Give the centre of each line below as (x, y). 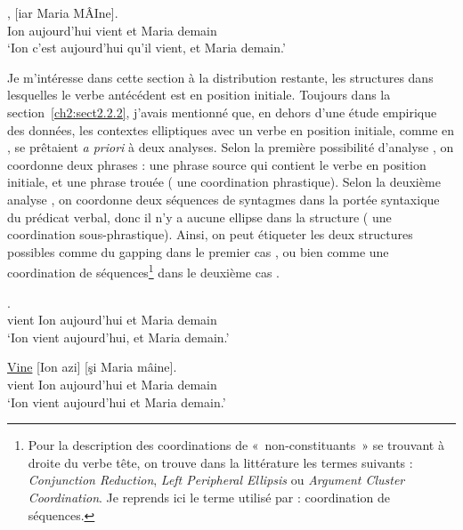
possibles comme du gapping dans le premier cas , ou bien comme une (198, 251)
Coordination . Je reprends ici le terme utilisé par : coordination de (209, 497)
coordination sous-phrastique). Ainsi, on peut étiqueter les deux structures (210, 234)
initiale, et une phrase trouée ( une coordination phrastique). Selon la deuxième (224, 182)
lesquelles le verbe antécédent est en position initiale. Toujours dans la (199, 95)
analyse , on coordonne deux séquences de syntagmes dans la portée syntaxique (223, 199)
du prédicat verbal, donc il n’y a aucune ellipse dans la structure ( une (199, 217)
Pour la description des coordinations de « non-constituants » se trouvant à (236, 445)
